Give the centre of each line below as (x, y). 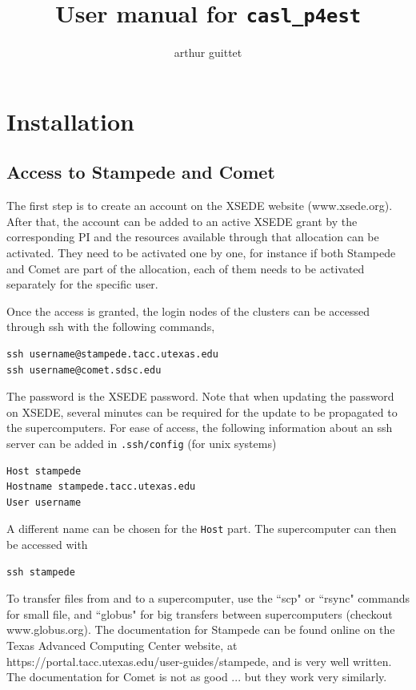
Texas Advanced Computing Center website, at (122, 646)
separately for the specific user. (82, 284)
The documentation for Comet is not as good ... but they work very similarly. (197, 677)
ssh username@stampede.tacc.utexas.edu (112, 354)
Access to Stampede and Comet (141, 172)
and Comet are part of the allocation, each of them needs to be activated (186, 268)
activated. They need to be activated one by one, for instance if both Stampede (201, 253)
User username (44, 502)
